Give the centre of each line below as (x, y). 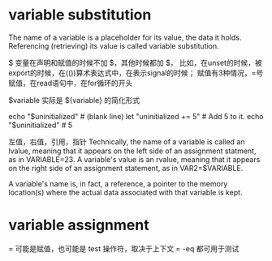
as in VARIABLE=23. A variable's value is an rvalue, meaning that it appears (134, 159)
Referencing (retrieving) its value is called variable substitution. (114, 45)
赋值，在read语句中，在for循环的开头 (71, 83)
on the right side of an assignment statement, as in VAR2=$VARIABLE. (126, 168)
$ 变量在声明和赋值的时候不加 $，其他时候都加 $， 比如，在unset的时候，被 (135, 62)
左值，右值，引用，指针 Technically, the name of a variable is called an (127, 141)
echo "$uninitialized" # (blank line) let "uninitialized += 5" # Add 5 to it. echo (136, 116)
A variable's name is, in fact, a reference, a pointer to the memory (118, 183)
